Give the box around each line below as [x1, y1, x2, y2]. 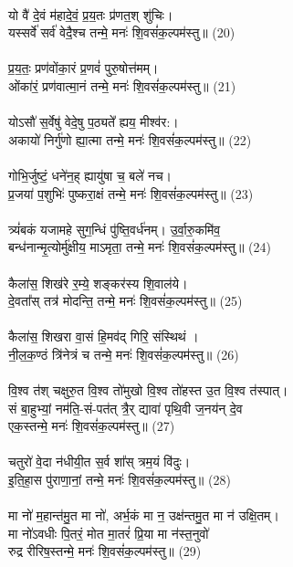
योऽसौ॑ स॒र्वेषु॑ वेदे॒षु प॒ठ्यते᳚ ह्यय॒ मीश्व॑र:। [8, 112, 179, 131]
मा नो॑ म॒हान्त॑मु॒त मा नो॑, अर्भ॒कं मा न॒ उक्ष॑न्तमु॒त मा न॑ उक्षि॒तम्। [8, 506, 279, 525]
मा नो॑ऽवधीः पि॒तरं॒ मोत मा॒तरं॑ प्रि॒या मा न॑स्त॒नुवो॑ [8, 523, 209, 542]
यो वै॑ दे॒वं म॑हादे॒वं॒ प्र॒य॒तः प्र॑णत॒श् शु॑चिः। [8, 5, 173, 24]
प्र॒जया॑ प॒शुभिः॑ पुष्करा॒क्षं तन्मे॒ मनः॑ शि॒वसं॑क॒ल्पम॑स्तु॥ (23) [8, 184, 254, 203]
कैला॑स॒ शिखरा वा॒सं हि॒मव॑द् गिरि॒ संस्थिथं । [8, 327, 199, 346]
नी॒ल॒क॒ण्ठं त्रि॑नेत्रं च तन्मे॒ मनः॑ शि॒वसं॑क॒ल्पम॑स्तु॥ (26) [8, 344, 239, 363]
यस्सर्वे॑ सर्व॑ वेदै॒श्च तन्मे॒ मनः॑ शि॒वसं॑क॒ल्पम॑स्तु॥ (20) [8, 23, 235, 42]
